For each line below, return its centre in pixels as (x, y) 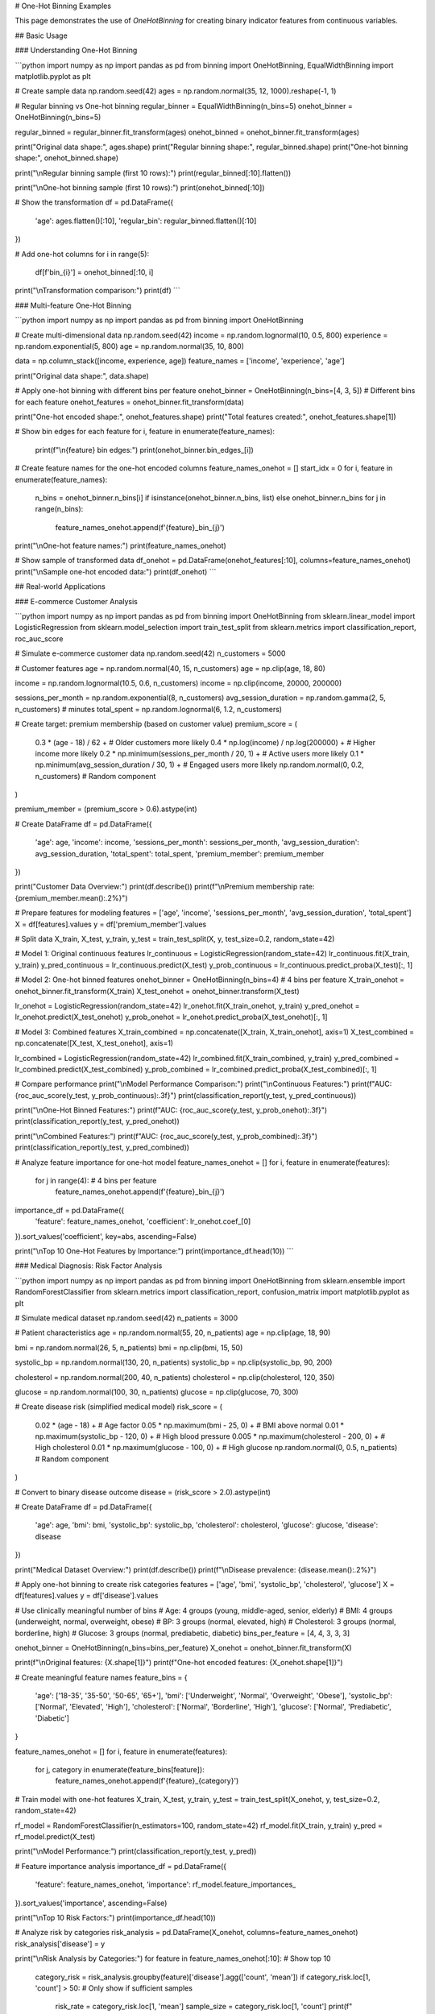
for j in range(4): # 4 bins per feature (96, 1181)
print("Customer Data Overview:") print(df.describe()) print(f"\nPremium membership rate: (165, 887)
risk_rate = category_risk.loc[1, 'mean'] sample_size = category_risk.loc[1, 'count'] (191, 2007)
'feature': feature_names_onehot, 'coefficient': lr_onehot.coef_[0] (143, 1221)
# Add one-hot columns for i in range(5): (82, 254)
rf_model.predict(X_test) (55, 1836)
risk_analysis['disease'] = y (60, 1944)
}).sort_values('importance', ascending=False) (91, 1903)
